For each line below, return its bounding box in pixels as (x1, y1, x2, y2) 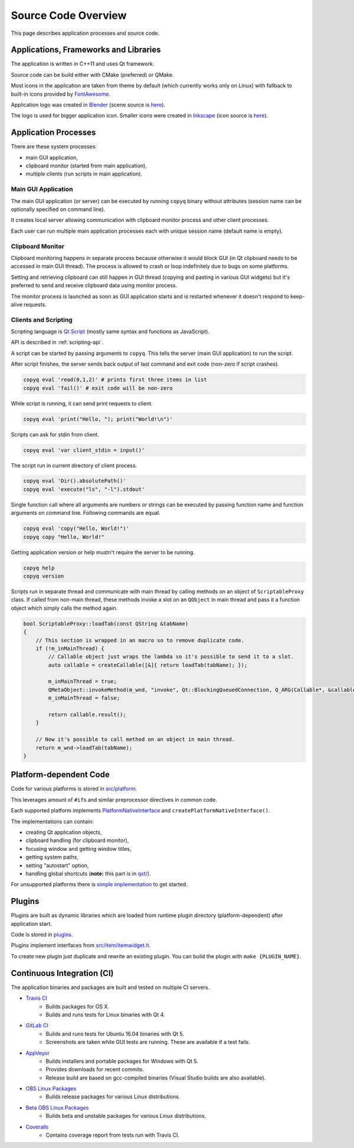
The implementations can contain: (11, 818, 94, 825)
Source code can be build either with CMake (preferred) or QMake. (11, 71, 174, 78)
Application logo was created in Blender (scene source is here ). (11, 101, 165, 109)
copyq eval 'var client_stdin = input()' (23, 447, 145, 453)
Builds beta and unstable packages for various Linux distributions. (45, 1113, 206, 1120)
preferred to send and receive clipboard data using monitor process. (11, 282, 178, 289)
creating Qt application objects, (25, 829, 102, 836)
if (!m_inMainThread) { (35, 645, 104, 652)
